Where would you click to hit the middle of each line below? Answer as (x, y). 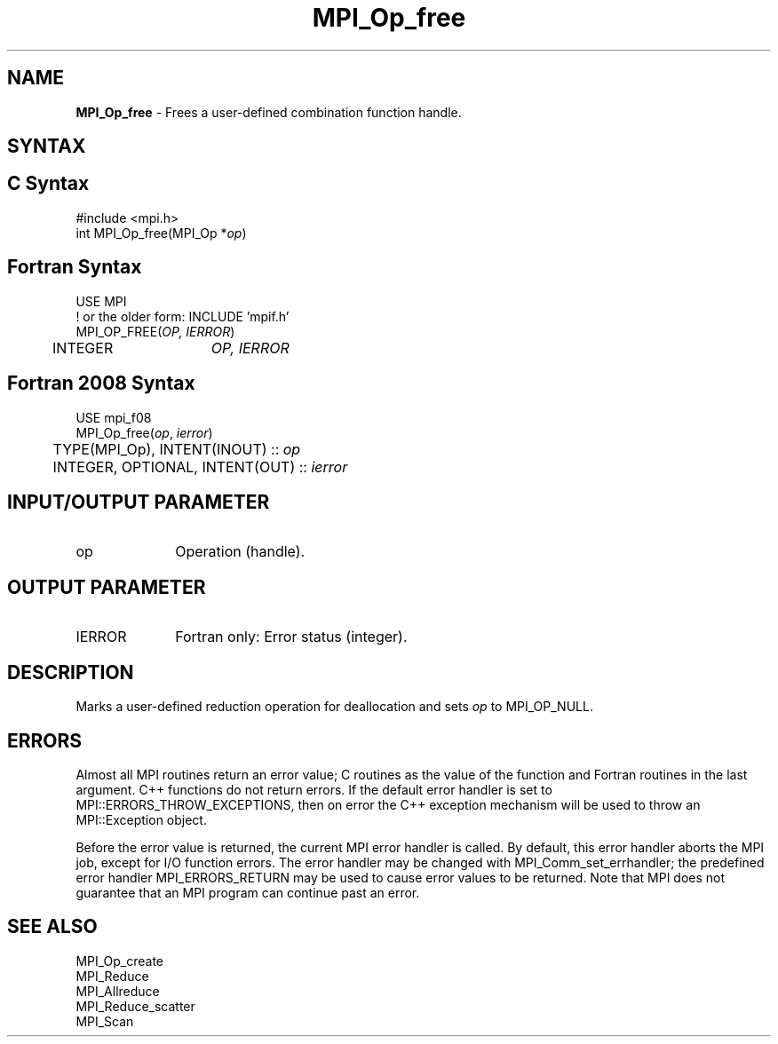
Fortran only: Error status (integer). (291, 637)
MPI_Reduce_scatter (135, 1006)
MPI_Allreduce (118, 991)
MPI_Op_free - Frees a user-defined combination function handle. (269, 112)
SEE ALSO (52, 927)
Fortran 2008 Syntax (101, 384)
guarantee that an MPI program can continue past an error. (248, 892)
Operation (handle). (240, 552)
